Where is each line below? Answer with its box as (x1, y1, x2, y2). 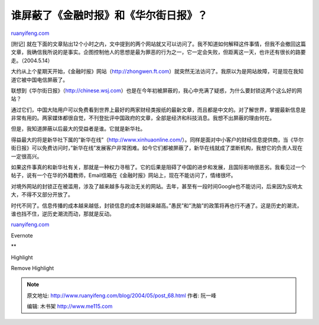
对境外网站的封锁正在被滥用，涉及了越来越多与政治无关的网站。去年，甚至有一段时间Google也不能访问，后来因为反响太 (11, 182, 303, 189)
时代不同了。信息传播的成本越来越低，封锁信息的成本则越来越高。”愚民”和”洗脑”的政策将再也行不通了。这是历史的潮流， (11, 202, 302, 209)
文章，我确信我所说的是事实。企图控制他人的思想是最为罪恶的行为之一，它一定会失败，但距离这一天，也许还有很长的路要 (11, 49, 306, 56)
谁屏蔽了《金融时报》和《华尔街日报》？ (11, 9, 208, 22)
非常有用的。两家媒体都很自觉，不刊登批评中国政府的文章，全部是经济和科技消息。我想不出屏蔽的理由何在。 (11, 114, 275, 121)
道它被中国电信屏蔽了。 (11, 76, 68, 83)
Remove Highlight (11, 264, 54, 272)
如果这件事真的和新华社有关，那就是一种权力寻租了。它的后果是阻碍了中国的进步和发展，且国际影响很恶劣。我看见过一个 (11, 163, 306, 171)
